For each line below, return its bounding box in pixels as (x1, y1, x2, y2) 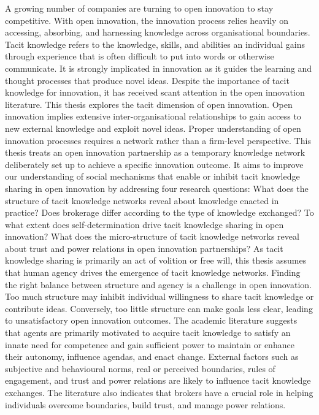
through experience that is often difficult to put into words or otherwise (5, 50, 274, 63)
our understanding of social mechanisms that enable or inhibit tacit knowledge (5, 170, 300, 183)
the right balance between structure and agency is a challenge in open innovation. (5, 278, 312, 291)
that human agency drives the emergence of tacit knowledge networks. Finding (5, 266, 301, 279)
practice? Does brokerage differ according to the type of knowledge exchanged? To (5, 206, 314, 219)
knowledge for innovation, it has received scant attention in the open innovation (5, 86, 305, 99)
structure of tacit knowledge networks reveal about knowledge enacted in (5, 194, 279, 207)
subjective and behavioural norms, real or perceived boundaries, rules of (5, 362, 275, 375)
